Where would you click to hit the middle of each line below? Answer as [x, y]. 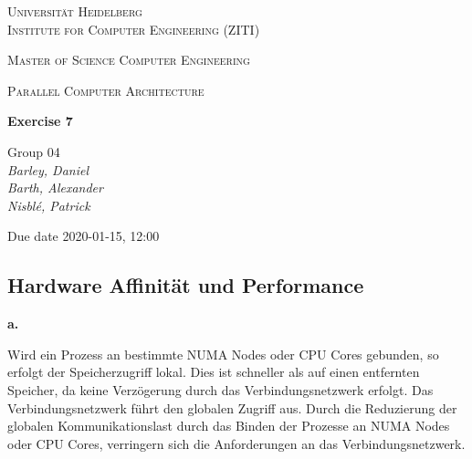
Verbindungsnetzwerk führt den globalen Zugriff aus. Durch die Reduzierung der [232, 407]
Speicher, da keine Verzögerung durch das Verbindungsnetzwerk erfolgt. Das [220, 389]
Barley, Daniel [48, 169]
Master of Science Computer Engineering [129, 60]
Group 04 [34, 151]
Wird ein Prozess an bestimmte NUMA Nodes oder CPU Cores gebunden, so [223, 354]
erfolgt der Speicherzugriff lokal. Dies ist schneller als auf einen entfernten [214, 372]
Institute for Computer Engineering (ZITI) [134, 29]
